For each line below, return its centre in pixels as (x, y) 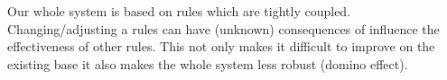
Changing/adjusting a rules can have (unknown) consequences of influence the (223, 28)
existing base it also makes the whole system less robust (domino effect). (208, 63)
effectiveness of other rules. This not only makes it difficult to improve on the (221, 46)
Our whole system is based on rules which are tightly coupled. (179, 11)
